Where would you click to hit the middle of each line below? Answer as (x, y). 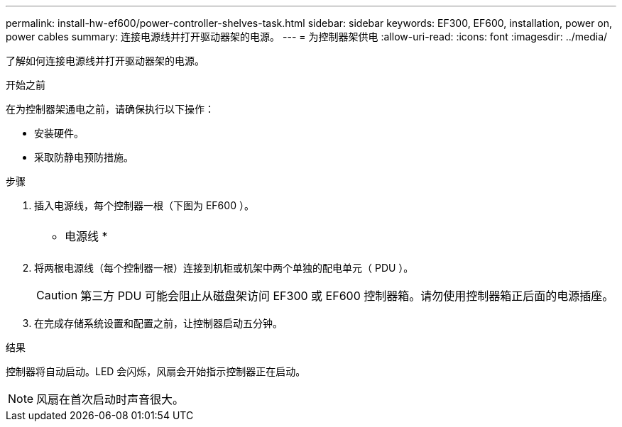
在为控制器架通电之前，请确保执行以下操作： (110, 109)
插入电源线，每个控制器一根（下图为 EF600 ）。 (144, 205)
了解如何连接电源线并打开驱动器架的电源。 (105, 61)
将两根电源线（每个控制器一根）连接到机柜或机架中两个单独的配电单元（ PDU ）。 (224, 268)
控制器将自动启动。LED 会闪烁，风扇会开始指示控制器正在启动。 (156, 371)
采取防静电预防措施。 (84, 157)
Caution (57, 295)
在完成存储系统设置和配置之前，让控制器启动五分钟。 (158, 323)
